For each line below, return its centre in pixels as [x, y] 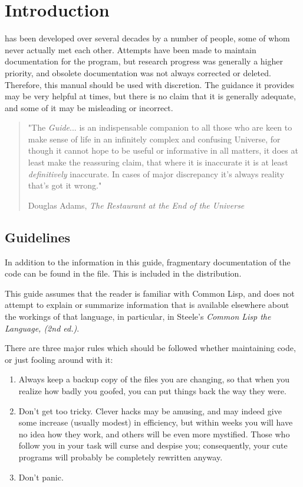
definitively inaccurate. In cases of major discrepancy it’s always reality [156, 173]
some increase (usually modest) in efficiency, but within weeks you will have [156, 422]
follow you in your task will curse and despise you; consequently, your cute [153, 445]
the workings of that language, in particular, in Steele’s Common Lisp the [138, 316]
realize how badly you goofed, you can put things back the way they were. [152, 390]
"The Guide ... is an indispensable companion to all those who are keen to [160, 127]
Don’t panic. [41, 477]
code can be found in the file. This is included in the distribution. [123, 273]
